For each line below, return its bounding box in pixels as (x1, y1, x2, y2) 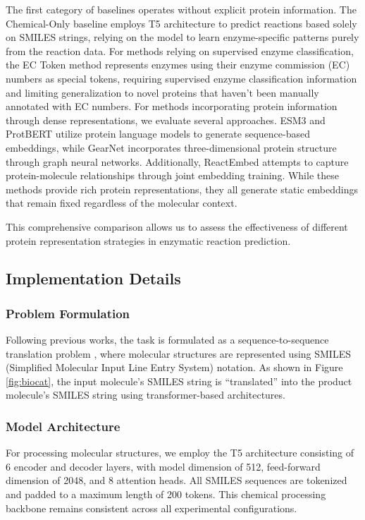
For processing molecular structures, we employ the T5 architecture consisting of (6, 445, 354, 460)
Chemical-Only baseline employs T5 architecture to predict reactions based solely (6, 16, 357, 30)
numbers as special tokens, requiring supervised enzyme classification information (6, 71, 357, 85)
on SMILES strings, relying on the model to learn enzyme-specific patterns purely (6, 30, 359, 44)
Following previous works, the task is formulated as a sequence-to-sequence (6, 332, 329, 347)
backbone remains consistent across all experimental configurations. (6, 500, 297, 515)
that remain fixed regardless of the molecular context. (6, 195, 237, 210)
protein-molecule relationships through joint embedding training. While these (6, 168, 339, 183)
